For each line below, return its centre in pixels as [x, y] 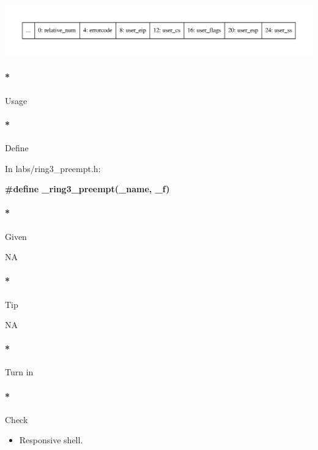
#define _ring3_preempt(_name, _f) [87, 189]
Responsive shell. [51, 440]
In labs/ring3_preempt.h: [53, 168]
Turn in [19, 372]
